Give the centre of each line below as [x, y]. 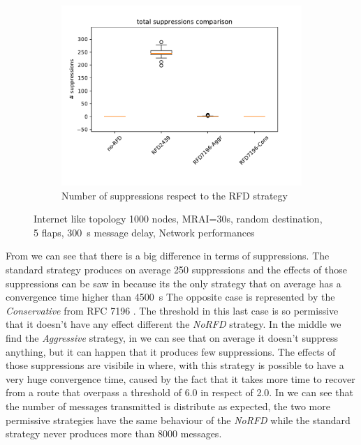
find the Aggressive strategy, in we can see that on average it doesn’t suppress [172, 337]
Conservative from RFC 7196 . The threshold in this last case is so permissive [172, 310]
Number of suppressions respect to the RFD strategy [175, 195]
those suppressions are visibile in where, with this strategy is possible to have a [175, 365]
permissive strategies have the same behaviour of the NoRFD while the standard [178, 420]
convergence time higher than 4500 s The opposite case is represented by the [170, 297]
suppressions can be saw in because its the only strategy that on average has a [174, 283]
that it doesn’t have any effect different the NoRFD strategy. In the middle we [174, 324]
